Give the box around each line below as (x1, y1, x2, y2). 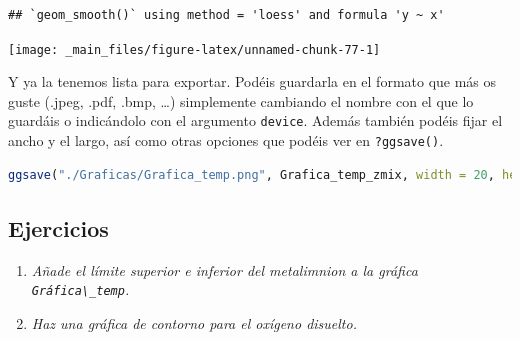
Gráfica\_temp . (31, 279, 130, 300)
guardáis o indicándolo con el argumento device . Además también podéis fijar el (8, 110, 503, 131)
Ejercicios (8, 212, 109, 243)
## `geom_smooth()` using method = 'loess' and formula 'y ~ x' (8, 8, 445, 22)
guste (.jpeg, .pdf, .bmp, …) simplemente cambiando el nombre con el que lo (8, 90, 474, 111)
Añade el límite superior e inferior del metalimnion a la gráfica (31, 259, 418, 280)
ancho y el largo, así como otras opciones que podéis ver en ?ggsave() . (8, 130, 444, 151)
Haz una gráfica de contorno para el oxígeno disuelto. (31, 312, 357, 333)
